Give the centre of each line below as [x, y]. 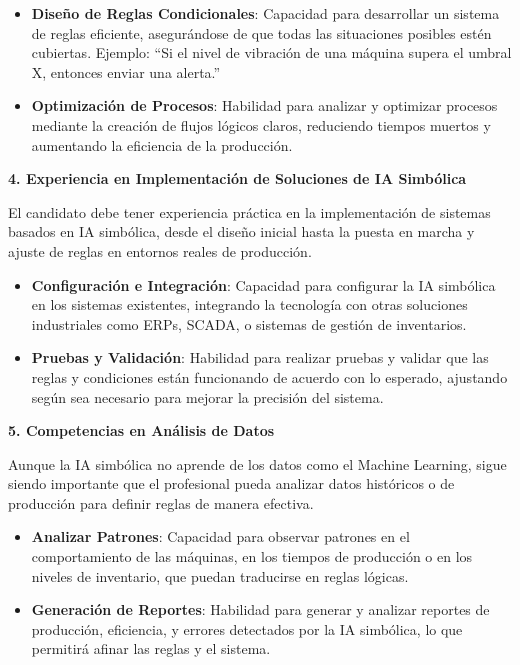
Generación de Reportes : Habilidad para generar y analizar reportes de [260, 609]
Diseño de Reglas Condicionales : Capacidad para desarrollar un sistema [265, 13]
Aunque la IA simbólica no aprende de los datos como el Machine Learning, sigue [257, 463]
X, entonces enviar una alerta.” [126, 71]
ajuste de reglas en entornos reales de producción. [160, 250]
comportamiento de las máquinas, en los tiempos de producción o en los [252, 556]
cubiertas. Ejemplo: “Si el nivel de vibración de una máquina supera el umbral [271, 52]
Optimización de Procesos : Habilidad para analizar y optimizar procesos [264, 105]
